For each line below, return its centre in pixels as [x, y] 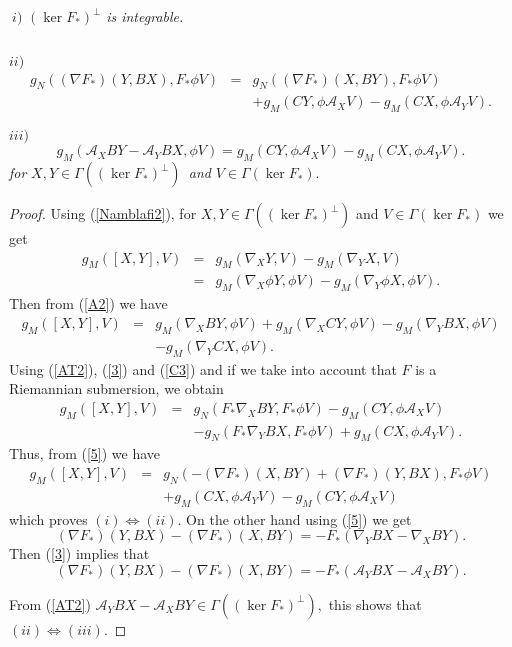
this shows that [375, 603]
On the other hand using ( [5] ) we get [299, 518]
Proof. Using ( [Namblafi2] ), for [103, 213]
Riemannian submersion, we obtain [116, 388]
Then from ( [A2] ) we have [88, 303]
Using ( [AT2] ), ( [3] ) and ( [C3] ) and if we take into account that [203, 368]
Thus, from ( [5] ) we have [85, 453]
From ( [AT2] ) [50, 603]
